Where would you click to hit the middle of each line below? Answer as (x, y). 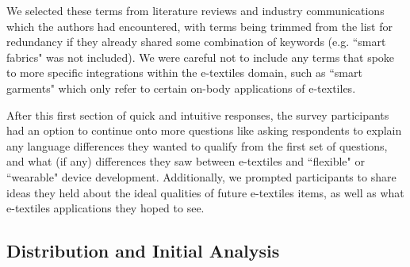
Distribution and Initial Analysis (143, 251)
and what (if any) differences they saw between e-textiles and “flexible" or (186, 161)
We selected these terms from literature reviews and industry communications (195, 10)
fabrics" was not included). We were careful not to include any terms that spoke (201, 57)
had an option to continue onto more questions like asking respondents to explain (204, 130)
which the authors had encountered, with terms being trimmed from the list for (199, 26)
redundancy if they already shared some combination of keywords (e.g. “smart (196, 42)
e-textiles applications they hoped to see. (105, 208)
